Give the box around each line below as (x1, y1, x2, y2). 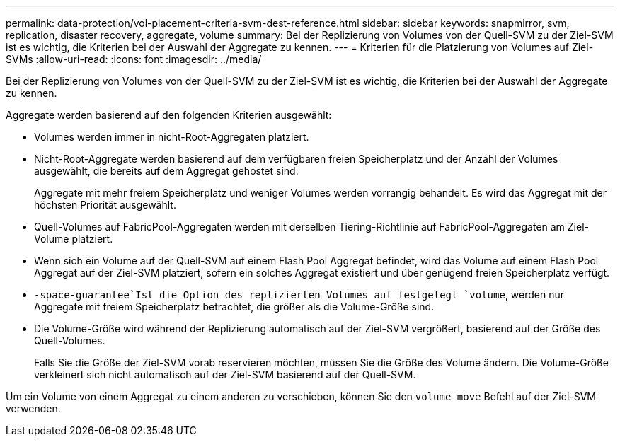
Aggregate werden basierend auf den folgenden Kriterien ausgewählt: (6, 109, 332, 121)
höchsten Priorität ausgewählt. (34, 199, 176, 211)
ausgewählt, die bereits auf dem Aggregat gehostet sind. (34, 165, 299, 177)
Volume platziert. (34, 233, 113, 245)
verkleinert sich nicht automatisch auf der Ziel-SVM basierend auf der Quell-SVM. (34, 368, 416, 380)
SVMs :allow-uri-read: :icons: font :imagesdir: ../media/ (6, 53, 262, 65)
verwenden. (6, 402, 61, 414)
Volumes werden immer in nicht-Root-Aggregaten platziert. (34, 131, 309, 143)
